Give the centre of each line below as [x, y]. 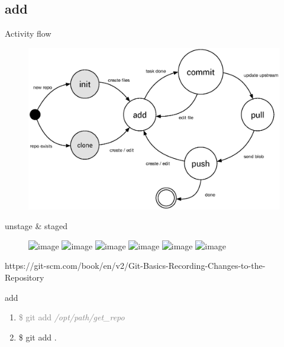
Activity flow [28, 33]
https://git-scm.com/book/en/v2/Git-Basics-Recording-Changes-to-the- [135, 266]
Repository [25, 277]
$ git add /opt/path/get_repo [72, 317]
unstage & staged [36, 226]
